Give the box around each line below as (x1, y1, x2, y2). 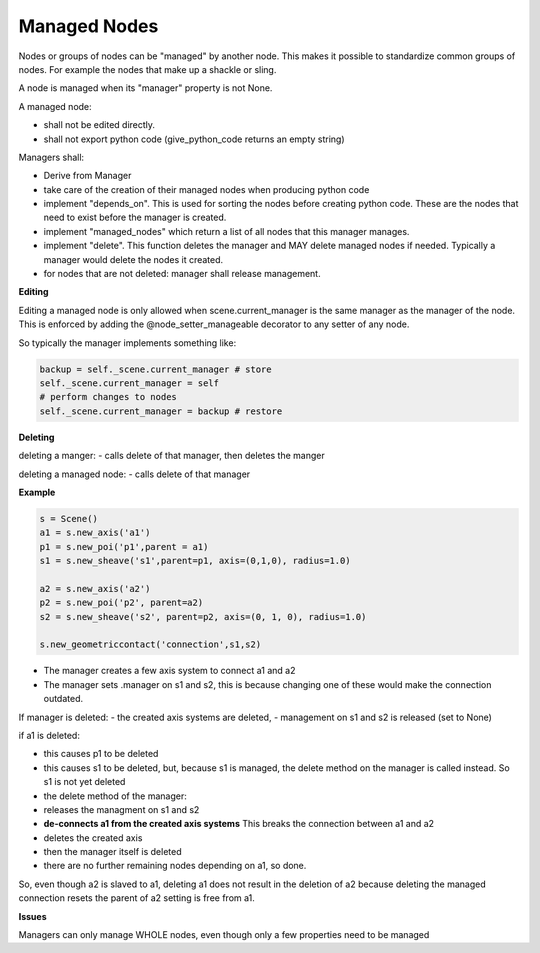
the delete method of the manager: (43, 790, 187, 802)
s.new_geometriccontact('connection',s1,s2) (39, 639, 262, 650)
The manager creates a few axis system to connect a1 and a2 (43, 665, 296, 677)
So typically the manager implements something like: (18, 336, 237, 349)
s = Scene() (39, 513, 99, 524)
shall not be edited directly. (43, 119, 155, 131)
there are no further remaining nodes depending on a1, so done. (43, 860, 307, 872)
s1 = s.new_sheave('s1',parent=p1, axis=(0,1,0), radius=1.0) (39, 555, 351, 567)
